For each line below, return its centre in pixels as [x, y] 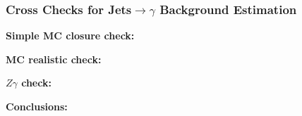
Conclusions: [37, 106]
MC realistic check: [54, 59]
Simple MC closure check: [70, 36]
